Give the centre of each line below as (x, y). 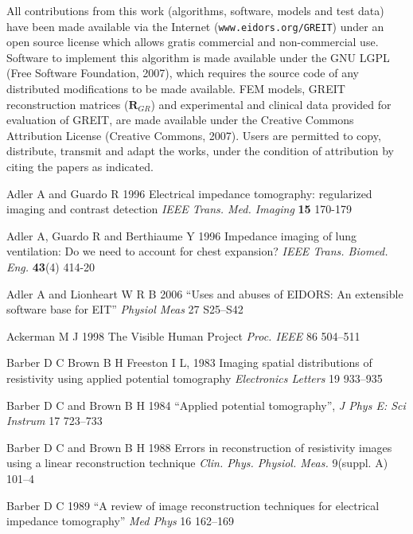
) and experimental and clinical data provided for (271, 104)
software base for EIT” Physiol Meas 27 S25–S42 (125, 309)
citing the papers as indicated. (80, 166)
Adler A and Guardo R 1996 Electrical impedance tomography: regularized (189, 193)
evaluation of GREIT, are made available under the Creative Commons (180, 120)
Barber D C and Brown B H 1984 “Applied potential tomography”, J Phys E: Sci (206, 405)
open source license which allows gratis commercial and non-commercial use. (193, 42)
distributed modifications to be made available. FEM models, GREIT (176, 89)
